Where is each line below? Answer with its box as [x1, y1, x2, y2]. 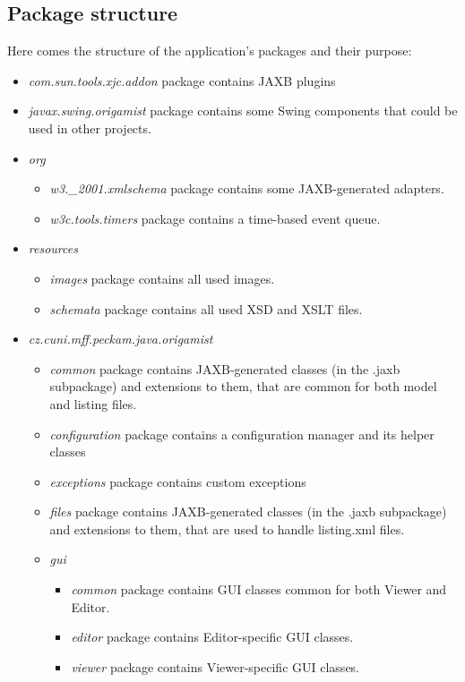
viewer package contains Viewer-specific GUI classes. [71, 657, 360, 676]
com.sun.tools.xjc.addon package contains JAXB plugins [28, 71, 336, 90]
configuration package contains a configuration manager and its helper [49, 424, 435, 443]
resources [28, 239, 78, 258]
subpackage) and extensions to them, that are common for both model [49, 377, 437, 396]
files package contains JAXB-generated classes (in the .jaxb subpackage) [49, 502, 447, 521]
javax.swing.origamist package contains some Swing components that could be [28, 101, 458, 120]
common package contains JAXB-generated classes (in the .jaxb [49, 359, 400, 378]
